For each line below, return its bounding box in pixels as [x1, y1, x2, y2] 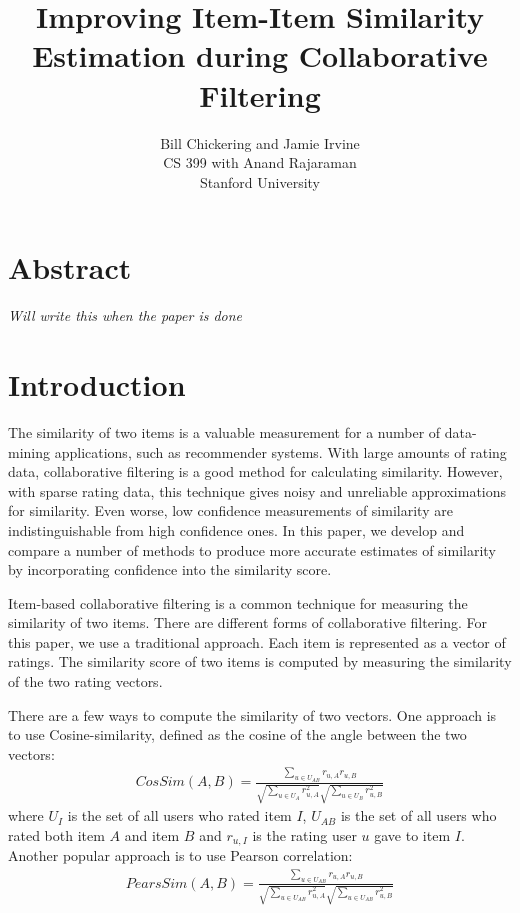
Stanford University [200, 171, 320, 192]
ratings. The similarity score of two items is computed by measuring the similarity [8, 651, 512, 672]
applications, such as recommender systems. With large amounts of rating [54, 441, 507, 462]
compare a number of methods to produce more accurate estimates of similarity [8, 539, 496, 560]
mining [8, 441, 51, 462]
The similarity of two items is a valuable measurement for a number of [8, 421, 441, 442]
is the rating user [252, 824, 357, 845]
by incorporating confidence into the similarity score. [8, 559, 332, 580]
